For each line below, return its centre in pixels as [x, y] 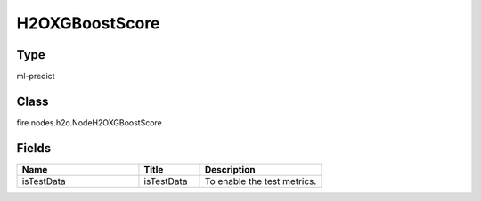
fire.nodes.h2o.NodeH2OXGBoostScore [89, 122]
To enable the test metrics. [261, 181]
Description [230, 169]
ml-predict [36, 76]
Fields [34, 148]
